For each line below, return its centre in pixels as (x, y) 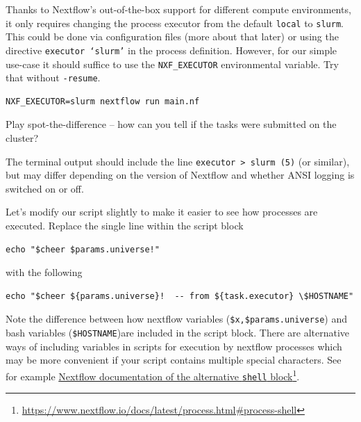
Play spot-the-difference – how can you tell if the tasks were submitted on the (171, 124)
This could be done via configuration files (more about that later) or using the (172, 36)
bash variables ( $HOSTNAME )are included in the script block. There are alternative (178, 333)
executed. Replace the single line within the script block (125, 226)
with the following (44, 272)
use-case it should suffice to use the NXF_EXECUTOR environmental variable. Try (172, 64)
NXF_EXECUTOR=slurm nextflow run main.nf (103, 101)
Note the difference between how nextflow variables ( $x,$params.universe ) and (176, 319)
